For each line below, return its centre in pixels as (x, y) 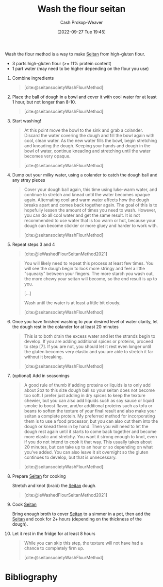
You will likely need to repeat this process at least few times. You (89, 263)
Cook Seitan (24, 504)
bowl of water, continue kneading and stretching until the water (87, 151)
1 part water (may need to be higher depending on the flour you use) (80, 69)
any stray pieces (28, 180)
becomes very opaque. (47, 156)
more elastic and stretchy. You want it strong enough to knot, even (90, 436)
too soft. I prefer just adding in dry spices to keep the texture (85, 395)
